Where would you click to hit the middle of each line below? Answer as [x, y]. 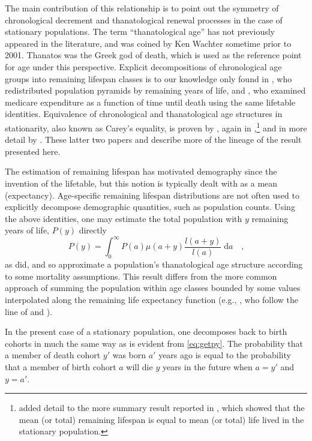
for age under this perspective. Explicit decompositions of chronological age [143, 66]
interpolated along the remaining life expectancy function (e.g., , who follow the [151, 300]
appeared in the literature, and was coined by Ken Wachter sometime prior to [148, 43]
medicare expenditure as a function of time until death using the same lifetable [150, 102]
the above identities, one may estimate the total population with [124, 218]
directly [93, 230]
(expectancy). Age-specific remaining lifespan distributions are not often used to [152, 195]
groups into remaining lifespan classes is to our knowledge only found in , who [148, 78]
